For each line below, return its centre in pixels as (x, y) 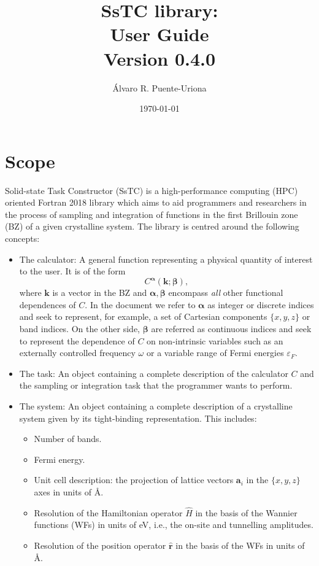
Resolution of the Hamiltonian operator (108, 512)
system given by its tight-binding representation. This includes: (138, 418)
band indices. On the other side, (80, 329)
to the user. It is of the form (72, 271)
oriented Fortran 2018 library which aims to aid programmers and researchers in (156, 202)
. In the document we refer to (140, 304)
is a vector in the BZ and (100, 293)
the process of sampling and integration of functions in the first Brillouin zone (152, 214)
